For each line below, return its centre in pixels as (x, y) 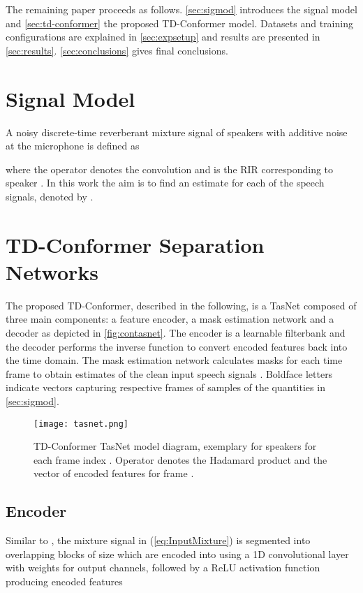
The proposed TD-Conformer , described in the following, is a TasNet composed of (181, 305)
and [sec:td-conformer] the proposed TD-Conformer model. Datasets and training (179, 23)
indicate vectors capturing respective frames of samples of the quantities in (165, 387)
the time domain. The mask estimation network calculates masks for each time (174, 360)
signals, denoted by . (50, 196)
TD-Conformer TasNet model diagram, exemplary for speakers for (175, 446)
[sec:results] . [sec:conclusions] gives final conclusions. (117, 50)
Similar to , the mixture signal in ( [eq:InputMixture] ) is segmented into (158, 540)
